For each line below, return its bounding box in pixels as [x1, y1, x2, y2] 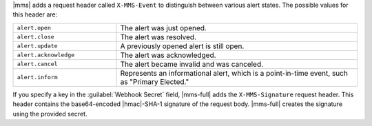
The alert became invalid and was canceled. [120, 59, 264, 69]
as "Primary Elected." [120, 76, 189, 86]
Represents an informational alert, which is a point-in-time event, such [120, 68, 348, 78]
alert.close [17, 33, 54, 41]
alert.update [17, 42, 58, 50]
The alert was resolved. [120, 32, 196, 41]
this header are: [12, 10, 58, 19]
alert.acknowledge [17, 52, 75, 59]
